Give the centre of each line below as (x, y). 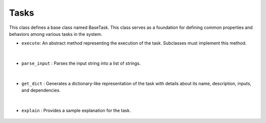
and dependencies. (41, 90)
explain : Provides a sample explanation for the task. (76, 111)
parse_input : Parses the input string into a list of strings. (81, 63)
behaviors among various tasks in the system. (56, 34)
